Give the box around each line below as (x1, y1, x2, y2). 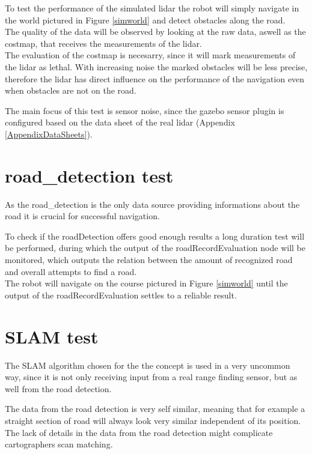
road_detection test (5, 163, 174, 187)
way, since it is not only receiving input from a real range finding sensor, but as (5, 371, 298, 383)
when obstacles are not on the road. (5, 84, 136, 97)
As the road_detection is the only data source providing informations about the (5, 198, 300, 210)
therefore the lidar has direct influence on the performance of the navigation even (5, 72, 305, 85)
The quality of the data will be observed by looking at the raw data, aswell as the (5, 25, 306, 38)
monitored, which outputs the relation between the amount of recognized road (5, 253, 293, 266)
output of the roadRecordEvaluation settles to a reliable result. (5, 288, 237, 301)
